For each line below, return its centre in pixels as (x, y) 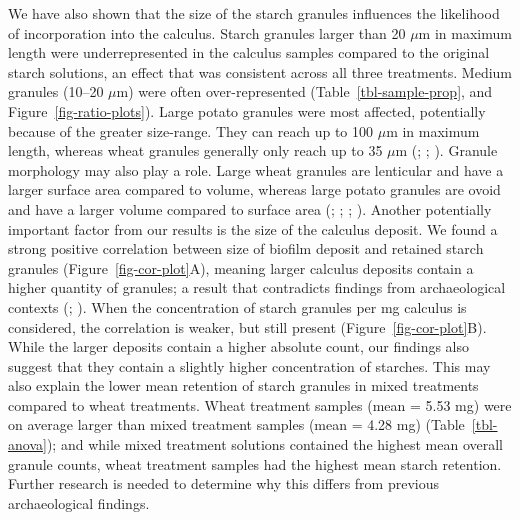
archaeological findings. (79, 502)
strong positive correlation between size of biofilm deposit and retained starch (246, 248)
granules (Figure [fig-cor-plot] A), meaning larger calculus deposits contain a (241, 267)
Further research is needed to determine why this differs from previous (223, 483)
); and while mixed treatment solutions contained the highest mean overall (274, 444)
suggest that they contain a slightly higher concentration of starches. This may (249, 365)
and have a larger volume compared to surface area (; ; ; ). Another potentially (250, 208)
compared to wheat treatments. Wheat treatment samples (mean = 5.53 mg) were (260, 404)
